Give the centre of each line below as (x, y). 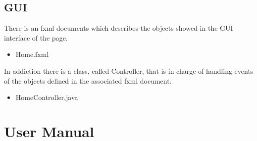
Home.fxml (32, 54)
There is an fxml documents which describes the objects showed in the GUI (119, 28)
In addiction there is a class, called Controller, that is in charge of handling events (129, 70)
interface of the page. (36, 37)
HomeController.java (47, 97)
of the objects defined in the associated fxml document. (88, 80)
